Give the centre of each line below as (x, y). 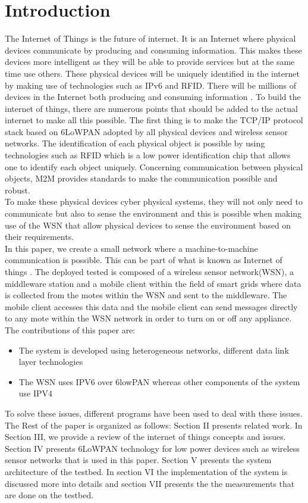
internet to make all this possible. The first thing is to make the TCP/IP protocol (154, 120)
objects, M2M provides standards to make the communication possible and (141, 178)
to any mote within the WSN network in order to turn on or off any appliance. (148, 318)
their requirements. (40, 237)
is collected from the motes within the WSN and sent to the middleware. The (146, 295)
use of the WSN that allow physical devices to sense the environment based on (148, 225)
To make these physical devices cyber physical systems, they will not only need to (154, 201)
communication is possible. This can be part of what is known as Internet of (144, 260)
